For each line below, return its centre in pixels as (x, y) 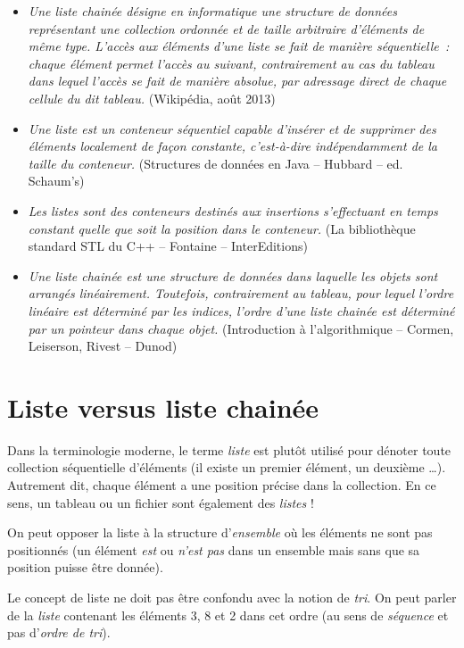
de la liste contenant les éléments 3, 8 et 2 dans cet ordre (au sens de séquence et (228, 615)
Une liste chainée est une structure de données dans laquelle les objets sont (233, 275)
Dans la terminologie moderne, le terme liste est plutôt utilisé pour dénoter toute (229, 449)
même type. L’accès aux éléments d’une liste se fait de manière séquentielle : (239, 46)
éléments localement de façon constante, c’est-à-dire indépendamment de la (232, 146)
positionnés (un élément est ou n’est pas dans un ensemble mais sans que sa (214, 549)
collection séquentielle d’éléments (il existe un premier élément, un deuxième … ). (227, 467)
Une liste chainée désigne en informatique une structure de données (212, 11)
